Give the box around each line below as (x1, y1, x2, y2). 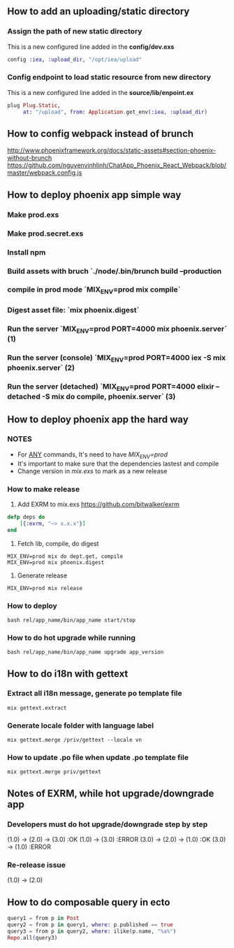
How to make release (7, 484, 80, 494)
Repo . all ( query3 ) (7, 934, 58, 941)
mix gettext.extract (7, 704, 68, 712)
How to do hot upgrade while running (7, 633, 136, 642)
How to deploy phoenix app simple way (7, 189, 182, 201)
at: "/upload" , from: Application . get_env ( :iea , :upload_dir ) (22, 108, 208, 115)
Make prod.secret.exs (7, 229, 84, 238)
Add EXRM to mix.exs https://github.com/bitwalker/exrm (17, 500, 180, 508)
